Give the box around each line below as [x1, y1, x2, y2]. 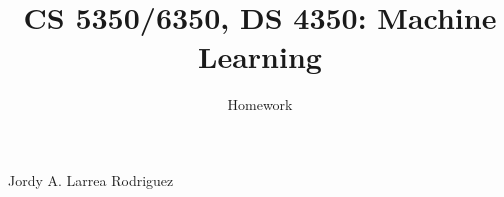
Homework [227, 94, 293, 115]
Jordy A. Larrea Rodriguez [8, 169, 174, 190]
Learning [198, 36, 322, 77]
